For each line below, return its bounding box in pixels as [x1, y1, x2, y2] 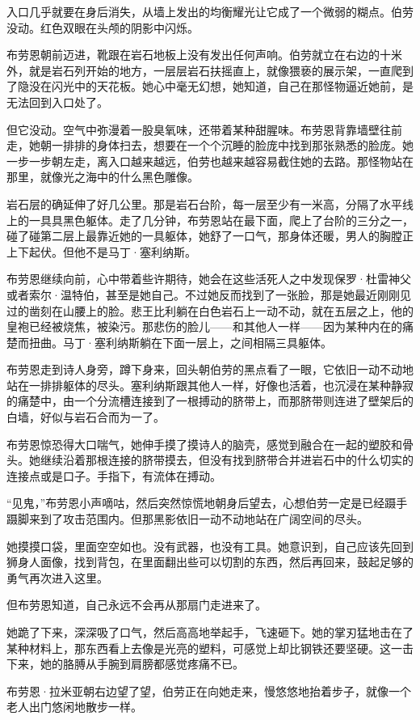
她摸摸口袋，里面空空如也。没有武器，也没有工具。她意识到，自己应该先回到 [6, 537, 414, 554]
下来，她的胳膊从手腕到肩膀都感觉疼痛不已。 [6, 655, 244, 672]
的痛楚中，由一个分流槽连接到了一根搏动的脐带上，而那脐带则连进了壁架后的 [6, 392, 414, 409]
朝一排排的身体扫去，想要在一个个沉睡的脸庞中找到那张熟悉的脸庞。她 [40, 137, 414, 154]
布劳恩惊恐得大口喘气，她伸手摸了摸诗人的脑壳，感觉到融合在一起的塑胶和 [6, 435, 402, 452]
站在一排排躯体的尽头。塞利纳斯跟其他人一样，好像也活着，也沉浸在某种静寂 [6, 376, 414, 393]
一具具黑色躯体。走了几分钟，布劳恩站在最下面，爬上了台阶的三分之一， [28, 211, 414, 228]
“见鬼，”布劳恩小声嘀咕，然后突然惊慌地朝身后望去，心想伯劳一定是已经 [6, 494, 385, 511]
